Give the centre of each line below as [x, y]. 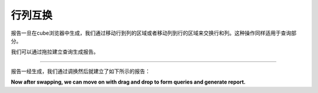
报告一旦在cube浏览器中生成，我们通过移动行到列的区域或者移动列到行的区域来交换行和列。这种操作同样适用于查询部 [154, 33]
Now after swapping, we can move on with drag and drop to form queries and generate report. [128, 82]
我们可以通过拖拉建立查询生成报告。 [55, 52]
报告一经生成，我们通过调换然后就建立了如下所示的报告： [80, 71]
